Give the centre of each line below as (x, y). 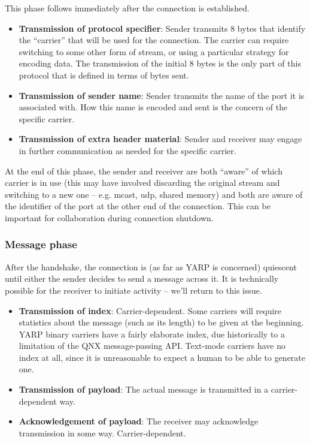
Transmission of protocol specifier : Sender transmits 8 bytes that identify (162, 28)
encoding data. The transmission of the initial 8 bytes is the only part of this (160, 63)
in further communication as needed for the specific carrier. (127, 150)
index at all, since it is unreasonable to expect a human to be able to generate (162, 357)
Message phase (41, 244)
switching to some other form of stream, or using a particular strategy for (154, 51)
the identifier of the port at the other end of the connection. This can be (138, 206)
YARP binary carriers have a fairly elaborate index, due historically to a (152, 334)
